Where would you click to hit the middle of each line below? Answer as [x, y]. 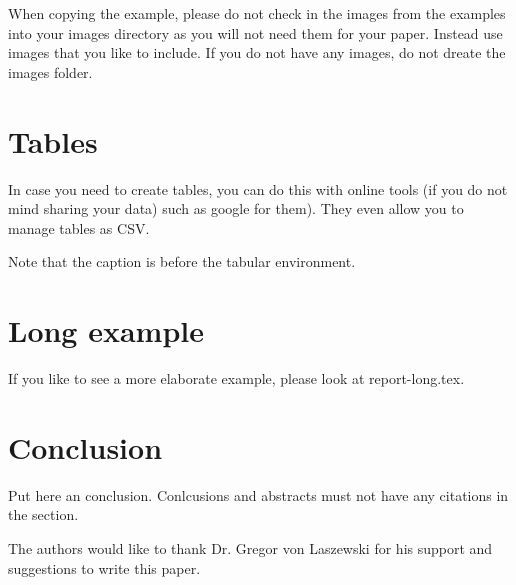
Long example [106, 330]
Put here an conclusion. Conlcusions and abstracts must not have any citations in [258, 494]
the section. [43, 514]
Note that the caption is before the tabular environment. [182, 261]
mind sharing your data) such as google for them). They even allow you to [236, 208]
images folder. [50, 71]
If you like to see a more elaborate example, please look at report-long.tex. [236, 378]
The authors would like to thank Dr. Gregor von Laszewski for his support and [250, 547]
